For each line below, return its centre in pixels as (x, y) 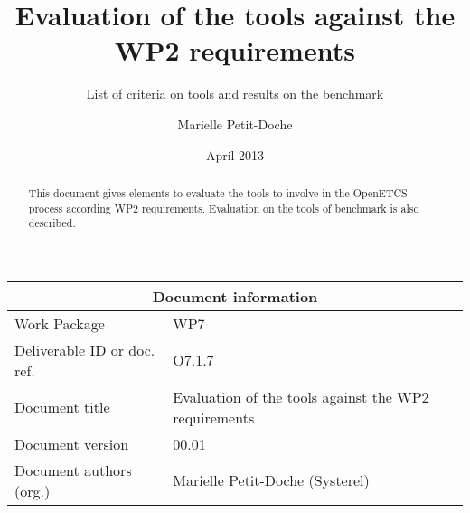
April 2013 (235, 154)
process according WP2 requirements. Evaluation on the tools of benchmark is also (224, 208)
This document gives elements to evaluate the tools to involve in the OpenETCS (218, 192)
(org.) (33, 490)
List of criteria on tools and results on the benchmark (235, 94)
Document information (235, 296)
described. (52, 223)
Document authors (73, 470)
